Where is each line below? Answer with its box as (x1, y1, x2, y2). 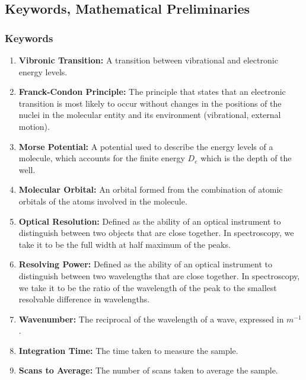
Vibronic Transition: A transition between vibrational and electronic (18, 54, 278, 66)
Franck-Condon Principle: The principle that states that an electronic (18, 85, 286, 98)
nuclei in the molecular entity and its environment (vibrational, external (18, 108, 281, 121)
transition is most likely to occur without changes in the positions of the (18, 97, 282, 109)
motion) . (18, 120, 50, 132)
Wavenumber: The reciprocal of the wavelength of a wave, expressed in (18, 312, 284, 325)
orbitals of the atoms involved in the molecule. (18, 194, 187, 207)
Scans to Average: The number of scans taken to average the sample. (18, 364, 278, 376)
